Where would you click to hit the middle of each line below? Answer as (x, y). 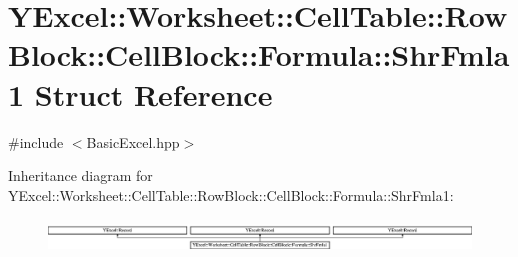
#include (36, 141)
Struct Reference (153, 93)
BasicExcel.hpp (133, 141)
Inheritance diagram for (80, 175)
